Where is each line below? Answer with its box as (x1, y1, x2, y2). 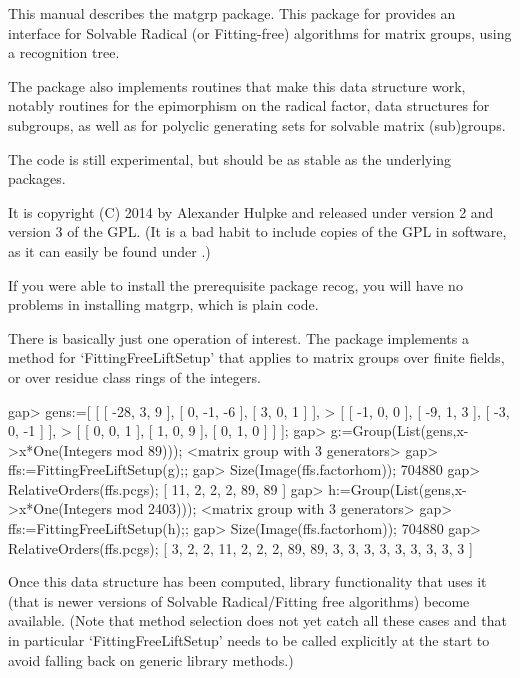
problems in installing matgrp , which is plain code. (8, 294, 319, 315)
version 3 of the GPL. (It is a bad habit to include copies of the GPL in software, (8, 221, 507, 242)
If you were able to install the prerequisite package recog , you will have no (8, 274, 463, 295)
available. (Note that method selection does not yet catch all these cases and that (8, 610, 507, 631)
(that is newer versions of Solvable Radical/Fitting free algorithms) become (8, 590, 470, 611)
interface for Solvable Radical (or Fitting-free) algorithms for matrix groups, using (8, 22, 512, 43)
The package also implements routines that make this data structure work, (8, 75, 466, 96)
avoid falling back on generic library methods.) (8, 649, 294, 670)
